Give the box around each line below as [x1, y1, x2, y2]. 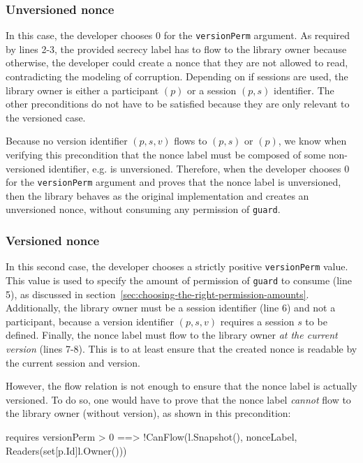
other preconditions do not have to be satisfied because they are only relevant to [6, 96, 350, 111]
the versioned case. [6, 110, 86, 124]
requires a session [220, 314, 295, 328]
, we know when [278, 133, 347, 148]
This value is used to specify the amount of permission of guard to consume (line [6, 273, 353, 287]
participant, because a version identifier [6, 314, 175, 328]
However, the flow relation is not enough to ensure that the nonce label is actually [6, 379, 357, 393]
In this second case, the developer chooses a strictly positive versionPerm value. [6, 259, 348, 274]
